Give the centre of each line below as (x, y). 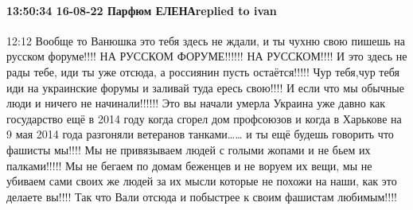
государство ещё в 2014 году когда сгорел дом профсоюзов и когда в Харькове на (204, 118)
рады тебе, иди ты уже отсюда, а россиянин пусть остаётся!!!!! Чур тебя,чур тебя (203, 71)
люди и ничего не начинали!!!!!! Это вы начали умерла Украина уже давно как (196, 103)
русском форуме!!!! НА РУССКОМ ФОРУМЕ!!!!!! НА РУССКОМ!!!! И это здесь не (207, 56)
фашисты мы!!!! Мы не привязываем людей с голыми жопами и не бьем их (189, 149)
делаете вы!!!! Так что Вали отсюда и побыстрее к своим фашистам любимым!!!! (202, 196)
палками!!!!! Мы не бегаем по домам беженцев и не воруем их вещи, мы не (189, 165)
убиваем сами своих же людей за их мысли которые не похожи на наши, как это (202, 181)
